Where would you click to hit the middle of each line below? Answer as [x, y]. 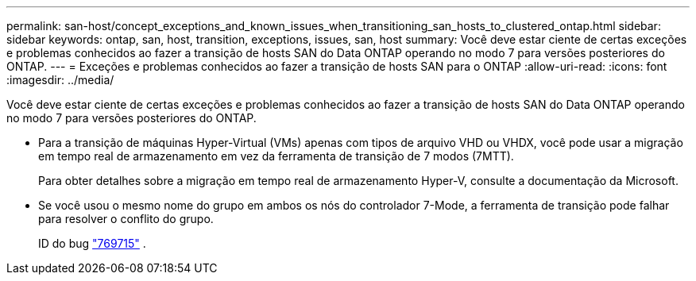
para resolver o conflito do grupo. [126, 219]
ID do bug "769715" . [92, 243]
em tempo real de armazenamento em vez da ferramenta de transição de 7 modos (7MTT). [276, 156]
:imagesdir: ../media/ [60, 80]
